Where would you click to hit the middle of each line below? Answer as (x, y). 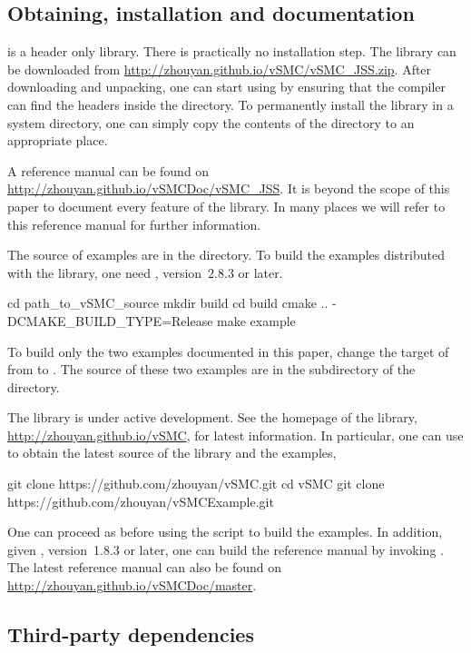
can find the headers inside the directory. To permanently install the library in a (231, 104)
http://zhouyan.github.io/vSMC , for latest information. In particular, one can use (235, 435)
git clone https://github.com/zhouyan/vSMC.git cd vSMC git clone (196, 484)
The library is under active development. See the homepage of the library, (212, 417)
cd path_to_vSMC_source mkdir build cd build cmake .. (168, 303)
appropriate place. (58, 140)
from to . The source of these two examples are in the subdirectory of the (211, 369)
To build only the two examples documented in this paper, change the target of (228, 351)
